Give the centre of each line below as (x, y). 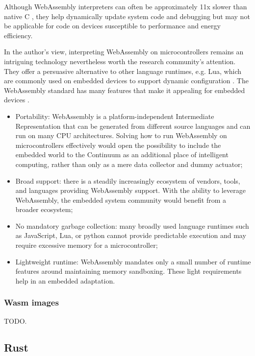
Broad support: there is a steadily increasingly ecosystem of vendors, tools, (128, 180)
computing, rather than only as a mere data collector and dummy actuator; (129, 164)
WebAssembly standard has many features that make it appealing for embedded (125, 90)
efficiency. (18, 35)
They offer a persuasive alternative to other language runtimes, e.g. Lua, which (123, 71)
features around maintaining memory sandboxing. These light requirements (128, 271)
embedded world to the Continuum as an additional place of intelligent (122, 154)
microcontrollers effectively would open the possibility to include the (118, 145)
